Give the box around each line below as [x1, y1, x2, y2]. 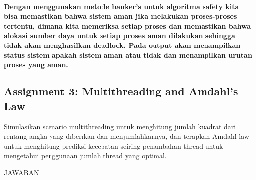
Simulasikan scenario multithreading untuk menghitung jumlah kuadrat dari [4, 121, 236, 132]
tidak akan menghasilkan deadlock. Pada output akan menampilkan [4, 40, 241, 50]
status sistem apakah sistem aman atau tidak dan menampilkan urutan [4, 49, 252, 60]
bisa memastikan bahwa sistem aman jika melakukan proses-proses [4, 11, 237, 21]
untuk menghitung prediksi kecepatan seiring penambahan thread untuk [4, 140, 223, 151]
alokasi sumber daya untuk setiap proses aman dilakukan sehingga [4, 30, 235, 41]
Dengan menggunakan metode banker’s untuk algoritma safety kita [4, 1, 239, 11]
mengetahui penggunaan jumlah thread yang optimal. [4, 150, 167, 161]
